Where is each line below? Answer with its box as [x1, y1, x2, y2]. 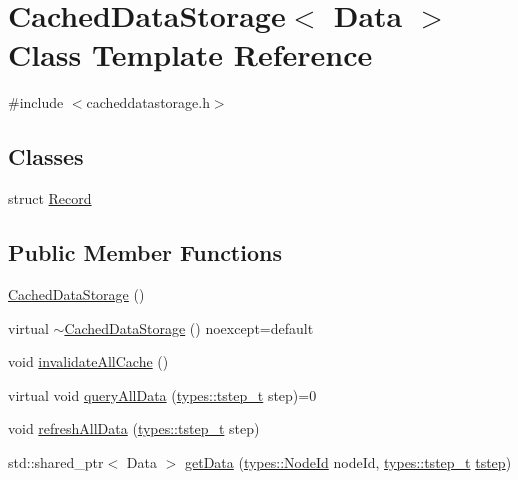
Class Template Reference [8, 34, 373, 75]
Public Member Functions [8, 237, 282, 268]
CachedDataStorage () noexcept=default [64, 317, 314, 338]
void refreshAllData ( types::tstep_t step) [8, 418, 260, 439]
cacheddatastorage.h [86, 92, 210, 113]
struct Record [8, 188, 92, 209]
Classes [8, 141, 84, 172]
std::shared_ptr [8, 451, 104, 472]
